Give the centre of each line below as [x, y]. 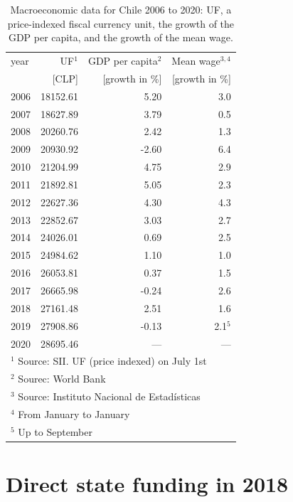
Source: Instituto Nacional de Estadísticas [109, 396]
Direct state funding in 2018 [147, 484]
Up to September [55, 431]
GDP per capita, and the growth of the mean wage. [121, 37]
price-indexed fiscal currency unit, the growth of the [121, 23]
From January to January [74, 413]
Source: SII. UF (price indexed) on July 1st [112, 361]
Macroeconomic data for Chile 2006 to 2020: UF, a [121, 9]
